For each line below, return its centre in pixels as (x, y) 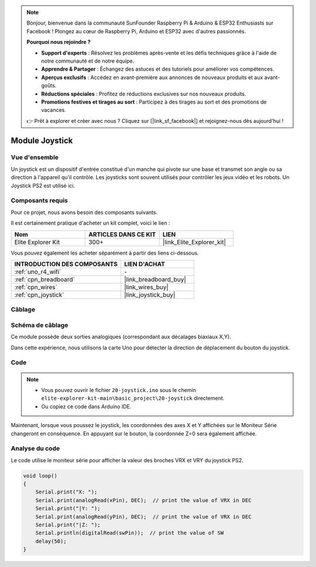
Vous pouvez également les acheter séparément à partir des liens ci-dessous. (105, 253)
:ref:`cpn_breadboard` (45, 279)
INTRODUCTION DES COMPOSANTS (66, 264)
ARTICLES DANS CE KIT (122, 234)
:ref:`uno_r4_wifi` (38, 272)
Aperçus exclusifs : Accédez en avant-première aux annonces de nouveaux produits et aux (152, 77)
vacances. (54, 110)
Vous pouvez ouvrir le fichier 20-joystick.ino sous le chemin (118, 390)
